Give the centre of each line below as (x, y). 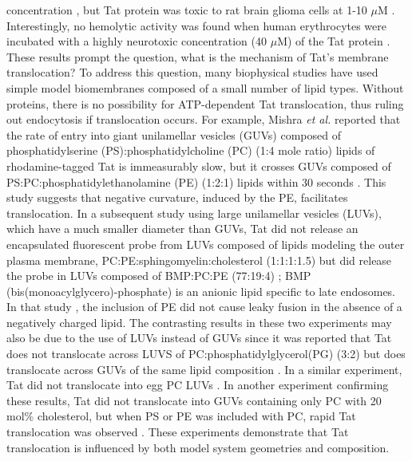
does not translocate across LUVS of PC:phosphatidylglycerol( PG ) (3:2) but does (206, 354)
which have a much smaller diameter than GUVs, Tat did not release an (182, 229)
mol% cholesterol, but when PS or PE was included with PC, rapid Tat (181, 416)
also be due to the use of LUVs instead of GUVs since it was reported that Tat (199, 338)
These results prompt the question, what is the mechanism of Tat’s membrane (198, 56)
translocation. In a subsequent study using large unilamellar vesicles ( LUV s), (194, 213)
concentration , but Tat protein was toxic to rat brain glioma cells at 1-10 (187, 10)
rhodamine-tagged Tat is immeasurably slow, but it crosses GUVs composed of (199, 165)
